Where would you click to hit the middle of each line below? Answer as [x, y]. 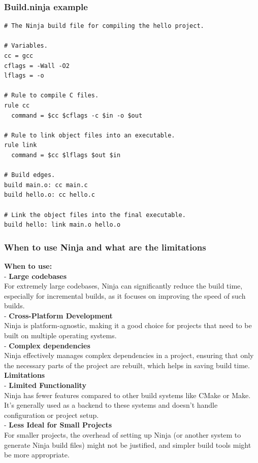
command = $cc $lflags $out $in [66, 155]
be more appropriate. [37, 455]
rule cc [17, 105]
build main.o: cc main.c [46, 185]
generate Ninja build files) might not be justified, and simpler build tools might [128, 444]
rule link [21, 145]
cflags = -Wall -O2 [37, 66]
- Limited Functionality [45, 385]
